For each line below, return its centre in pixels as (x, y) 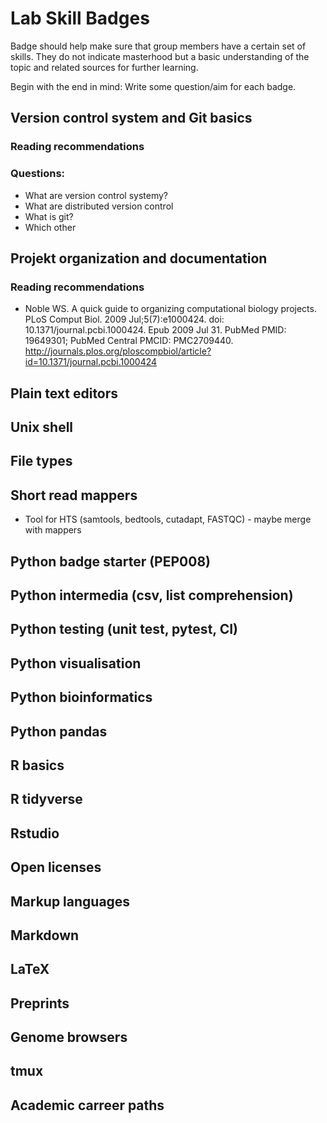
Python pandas (59, 731)
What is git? (49, 216)
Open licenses (56, 867)
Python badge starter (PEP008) (110, 561)
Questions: (38, 174)
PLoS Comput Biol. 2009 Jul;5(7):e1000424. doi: (124, 319)
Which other (50, 227)
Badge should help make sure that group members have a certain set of (158, 46)
